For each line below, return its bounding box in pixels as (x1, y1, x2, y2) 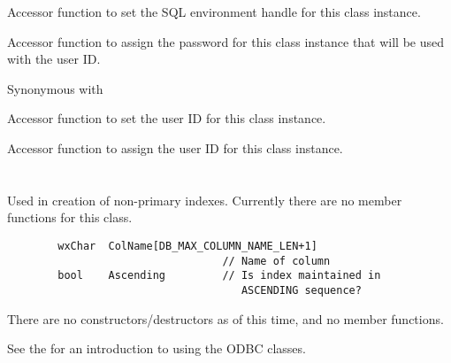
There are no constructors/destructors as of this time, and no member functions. (7, 309, 444, 328)
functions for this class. (7, 208, 133, 227)
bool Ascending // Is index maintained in (57, 269, 381, 282)
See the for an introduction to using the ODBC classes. (7, 339, 306, 358)
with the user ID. (7, 50, 101, 68)
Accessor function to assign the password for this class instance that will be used (7, 32, 445, 50)
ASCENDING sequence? (241, 283, 362, 297)
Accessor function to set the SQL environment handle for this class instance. (7, 3, 421, 20)
